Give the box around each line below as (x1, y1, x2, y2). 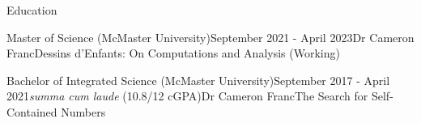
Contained (6, 103, 57, 120)
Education (6, 2, 57, 18)
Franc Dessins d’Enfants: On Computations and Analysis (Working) (6, 45, 340, 61)
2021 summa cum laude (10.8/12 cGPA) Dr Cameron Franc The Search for (6, 87, 368, 104)
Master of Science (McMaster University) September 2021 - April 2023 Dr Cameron (6, 28, 415, 45)
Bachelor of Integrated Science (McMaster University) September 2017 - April (6, 71, 390, 88)
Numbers (61, 103, 106, 120)
